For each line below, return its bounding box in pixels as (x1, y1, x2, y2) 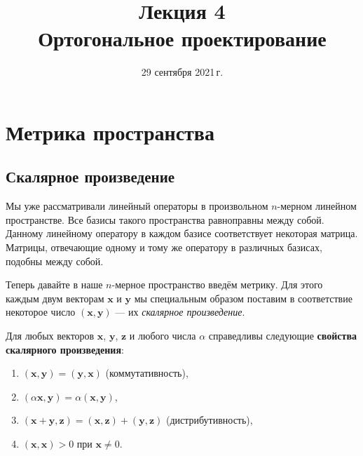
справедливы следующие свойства (208, 328, 357, 343)
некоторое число (6, 304, 76, 319)
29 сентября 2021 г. (141, 65, 224, 79)
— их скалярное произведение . (115, 304, 245, 319)
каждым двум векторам (6, 290, 104, 305)
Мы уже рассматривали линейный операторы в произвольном (6, 199, 268, 213)
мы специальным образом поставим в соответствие (134, 290, 352, 305)
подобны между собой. (6, 253, 104, 268)
